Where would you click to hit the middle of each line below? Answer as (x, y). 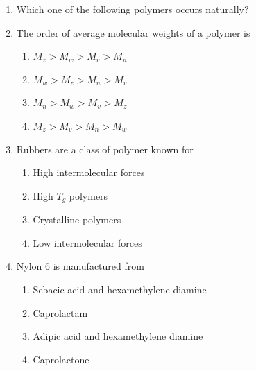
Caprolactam (60, 312)
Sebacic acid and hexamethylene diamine (120, 289)
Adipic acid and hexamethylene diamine (118, 336)
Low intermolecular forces (87, 242)
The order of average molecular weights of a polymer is (133, 32)
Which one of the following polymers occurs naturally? (133, 9)
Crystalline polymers (77, 219)
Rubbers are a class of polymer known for (105, 149)
